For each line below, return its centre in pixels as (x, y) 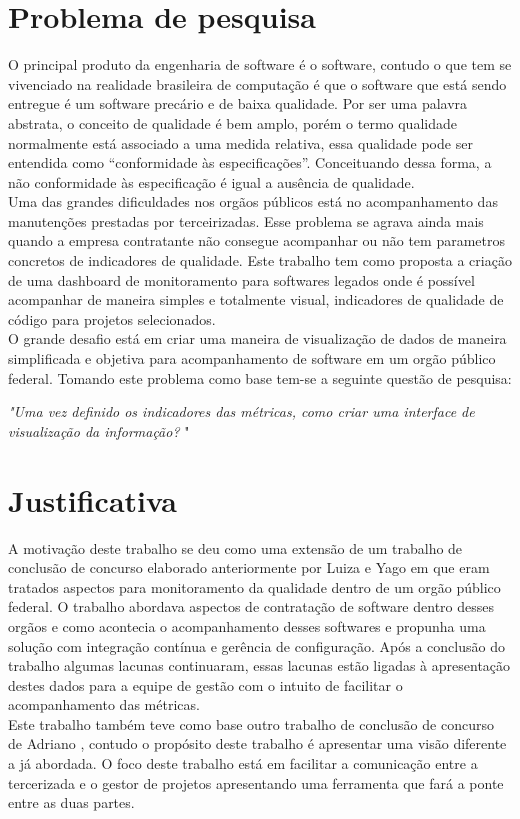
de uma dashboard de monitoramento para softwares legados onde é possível (241, 279)
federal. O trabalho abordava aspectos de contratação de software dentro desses (251, 606)
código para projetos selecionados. (112, 318)
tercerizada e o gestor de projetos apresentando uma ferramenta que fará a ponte (256, 782)
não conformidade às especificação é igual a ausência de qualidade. (211, 181)
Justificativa (92, 499)
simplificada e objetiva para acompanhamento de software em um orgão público (252, 358)
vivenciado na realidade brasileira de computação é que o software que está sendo (257, 83)
